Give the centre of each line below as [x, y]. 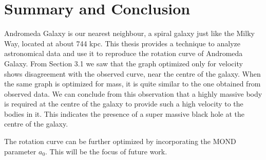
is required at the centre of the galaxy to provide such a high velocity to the [124, 104]
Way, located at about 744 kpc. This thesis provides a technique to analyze [122, 43]
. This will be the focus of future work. [106, 151]
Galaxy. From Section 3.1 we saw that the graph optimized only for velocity [123, 63]
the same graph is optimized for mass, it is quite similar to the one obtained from [132, 84]
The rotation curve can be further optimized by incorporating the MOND [120, 141]
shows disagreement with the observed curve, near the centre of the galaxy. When [132, 73]
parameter [20, 151]
